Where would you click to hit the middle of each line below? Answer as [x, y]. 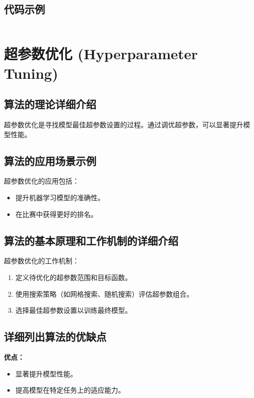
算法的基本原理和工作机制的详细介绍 [91, 240]
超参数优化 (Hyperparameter [101, 54]
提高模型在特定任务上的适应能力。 [70, 390]
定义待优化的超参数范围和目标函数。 [74, 277]
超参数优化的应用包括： [42, 181]
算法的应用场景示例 [50, 160]
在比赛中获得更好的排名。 [56, 214]
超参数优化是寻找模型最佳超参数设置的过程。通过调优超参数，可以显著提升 [124, 124]
